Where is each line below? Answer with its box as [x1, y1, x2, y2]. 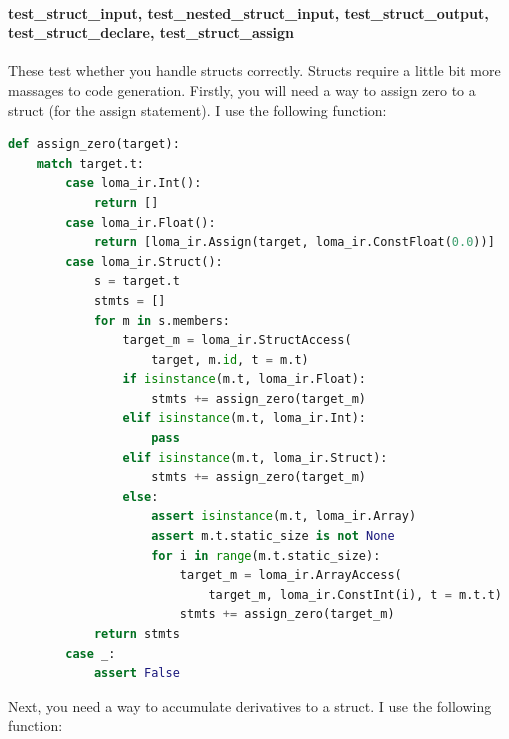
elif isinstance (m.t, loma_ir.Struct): [122, 450, 388, 465]
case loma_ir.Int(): [65, 176, 202, 191]
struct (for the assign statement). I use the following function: [8, 99, 387, 120]
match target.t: [36, 156, 145, 171]
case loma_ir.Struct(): [65, 254, 223, 269]
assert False [93, 666, 180, 681]
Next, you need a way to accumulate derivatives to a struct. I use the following [8, 695, 492, 716]
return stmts [93, 627, 180, 642]
